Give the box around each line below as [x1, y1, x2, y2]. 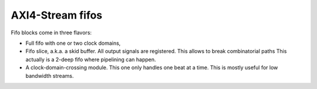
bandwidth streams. [25, 72, 74, 79]
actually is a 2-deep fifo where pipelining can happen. [25, 56, 156, 63]
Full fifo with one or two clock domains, [25, 40, 121, 47]
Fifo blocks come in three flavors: [11, 29, 92, 36]
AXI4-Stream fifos [11, 9, 103, 22]
